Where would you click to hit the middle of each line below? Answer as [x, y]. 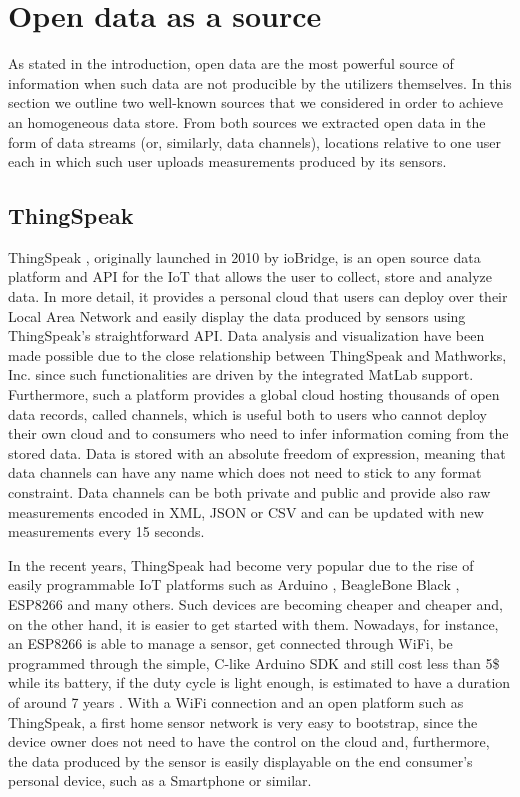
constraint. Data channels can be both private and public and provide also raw [249, 492]
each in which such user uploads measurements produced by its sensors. [227, 161]
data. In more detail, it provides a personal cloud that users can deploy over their [258, 296]
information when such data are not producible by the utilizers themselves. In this [260, 82]
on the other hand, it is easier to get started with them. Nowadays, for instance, [253, 623]
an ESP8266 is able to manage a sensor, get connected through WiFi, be [230, 643]
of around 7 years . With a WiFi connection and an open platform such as [236, 701]
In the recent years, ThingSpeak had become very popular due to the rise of [241, 564]
